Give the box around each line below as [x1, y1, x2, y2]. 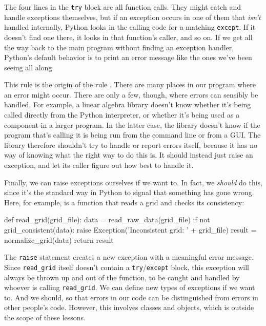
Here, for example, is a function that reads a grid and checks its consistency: [4, 197, 244, 207]
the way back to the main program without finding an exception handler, [4, 42, 234, 52]
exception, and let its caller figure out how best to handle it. [4, 160, 194, 170]
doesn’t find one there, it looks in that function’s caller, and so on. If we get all [4, 31, 253, 42]
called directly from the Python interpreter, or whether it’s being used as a [4, 109, 240, 120]
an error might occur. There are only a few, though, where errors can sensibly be [4, 89, 258, 100]
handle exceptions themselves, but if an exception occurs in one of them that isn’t [4, 11, 261, 22]
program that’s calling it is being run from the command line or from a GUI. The [4, 129, 261, 140]
